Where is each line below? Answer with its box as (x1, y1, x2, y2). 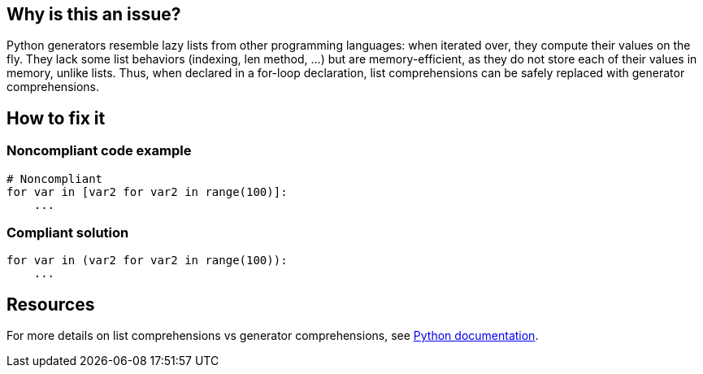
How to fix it (7, 107, 106, 128)
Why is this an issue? (7, 4, 181, 24)
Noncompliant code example (7, 142, 192, 159)
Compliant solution (7, 224, 129, 241)
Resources (7, 294, 95, 315)
